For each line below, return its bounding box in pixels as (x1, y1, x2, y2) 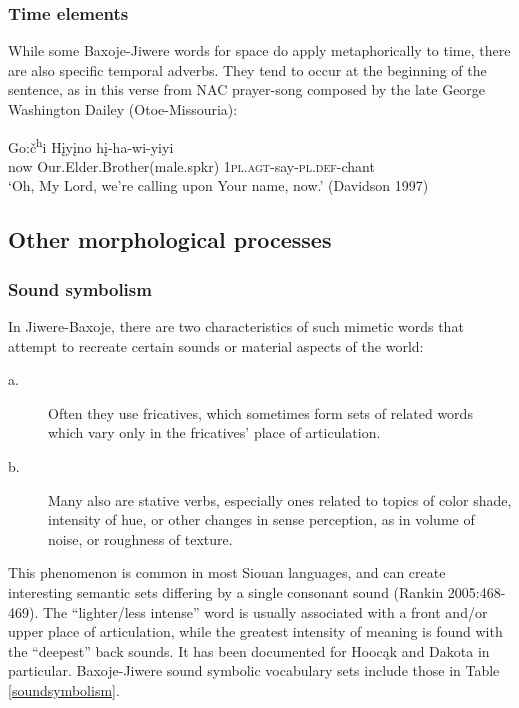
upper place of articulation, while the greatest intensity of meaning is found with (8, 621, 503, 642)
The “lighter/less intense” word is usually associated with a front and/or (42, 601, 488, 622)
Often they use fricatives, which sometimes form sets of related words (48, 402, 473, 423)
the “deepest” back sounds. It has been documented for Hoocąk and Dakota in (8, 640, 490, 661)
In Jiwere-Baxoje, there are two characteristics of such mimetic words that (8, 316, 464, 337)
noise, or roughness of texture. (48, 528, 233, 549)
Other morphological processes (8, 224, 332, 255)
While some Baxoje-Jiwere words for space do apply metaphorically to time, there (8, 40, 511, 61)
